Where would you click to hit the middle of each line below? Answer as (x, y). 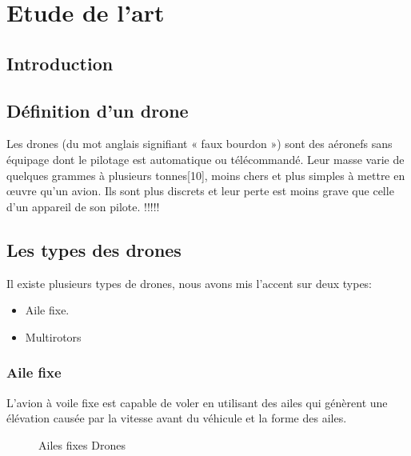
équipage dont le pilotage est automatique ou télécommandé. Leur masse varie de (205, 159)
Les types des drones (94, 249)
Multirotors (53, 336)
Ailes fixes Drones (82, 444)
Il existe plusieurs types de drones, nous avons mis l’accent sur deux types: (190, 283)
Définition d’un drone (98, 110)
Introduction (60, 63)
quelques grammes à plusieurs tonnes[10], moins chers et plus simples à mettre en (206, 175)
